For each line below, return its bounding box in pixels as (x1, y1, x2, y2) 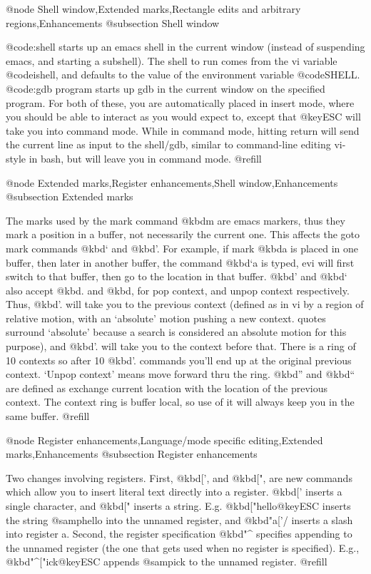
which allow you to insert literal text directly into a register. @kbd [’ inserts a (6, 484, 342, 499)
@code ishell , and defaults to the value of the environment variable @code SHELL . (6, 67, 360, 82)
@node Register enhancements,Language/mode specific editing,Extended (6, 432, 323, 447)
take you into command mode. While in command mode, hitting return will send (6, 123, 360, 138)
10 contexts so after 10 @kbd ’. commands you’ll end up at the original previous (6, 352, 352, 367)
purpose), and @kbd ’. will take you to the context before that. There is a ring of (6, 339, 356, 354)
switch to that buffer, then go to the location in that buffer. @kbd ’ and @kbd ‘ (6, 269, 347, 284)
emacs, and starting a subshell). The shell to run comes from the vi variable (6, 53, 337, 68)
